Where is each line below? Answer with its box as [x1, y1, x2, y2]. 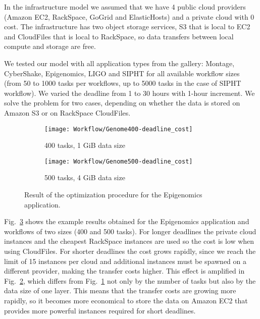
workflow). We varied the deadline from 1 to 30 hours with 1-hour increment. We [4, 87, 255, 98]
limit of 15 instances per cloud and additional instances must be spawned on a [4, 255, 247, 266]
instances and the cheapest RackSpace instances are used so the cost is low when [4, 236, 254, 246]
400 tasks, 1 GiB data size [44, 140, 125, 150]
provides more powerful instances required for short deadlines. [4, 305, 196, 315]
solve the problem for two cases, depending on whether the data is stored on [4, 97, 240, 108]
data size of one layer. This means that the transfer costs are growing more [4, 285, 236, 296]
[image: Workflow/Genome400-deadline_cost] [44, 125, 193, 133]
